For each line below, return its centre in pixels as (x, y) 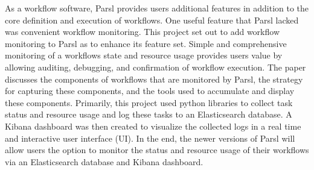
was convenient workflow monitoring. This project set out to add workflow (142, 32)
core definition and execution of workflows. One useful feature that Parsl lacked (152, 20)
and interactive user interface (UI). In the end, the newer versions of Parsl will (150, 138)
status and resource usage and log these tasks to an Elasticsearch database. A (149, 114)
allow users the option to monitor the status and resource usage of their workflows (157, 150)
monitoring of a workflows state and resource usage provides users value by (144, 55)
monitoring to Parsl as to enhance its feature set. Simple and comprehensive (146, 43)
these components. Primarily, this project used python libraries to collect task (149, 102)
